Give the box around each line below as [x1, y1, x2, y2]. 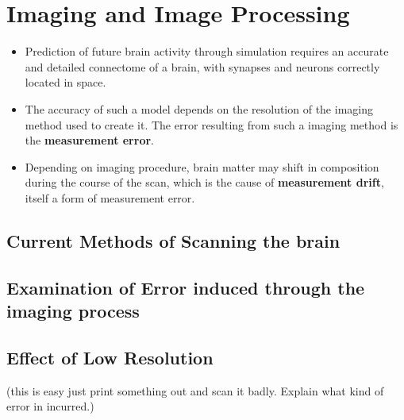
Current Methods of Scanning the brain [6, 228, 341, 252]
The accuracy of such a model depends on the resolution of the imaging [25, 100, 373, 117]
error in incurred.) [6, 398, 94, 414]
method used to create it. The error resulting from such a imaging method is [25, 116, 398, 133]
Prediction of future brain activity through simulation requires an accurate [25, 43, 389, 60]
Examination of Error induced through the [6, 275, 365, 299]
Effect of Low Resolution [6, 345, 214, 369]
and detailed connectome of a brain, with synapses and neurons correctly [25, 58, 380, 75]
